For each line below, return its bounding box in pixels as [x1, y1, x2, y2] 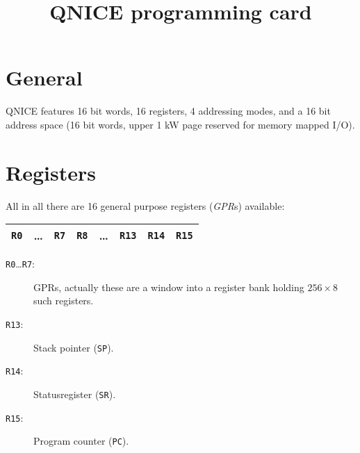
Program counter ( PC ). [33, 434, 129, 448]
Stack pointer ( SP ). [33, 340, 114, 354]
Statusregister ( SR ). [33, 387, 116, 402]
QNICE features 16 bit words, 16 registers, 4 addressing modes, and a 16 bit [6, 104, 331, 118]
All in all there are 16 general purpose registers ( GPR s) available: [6, 198, 285, 213]
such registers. [33, 293, 94, 308]
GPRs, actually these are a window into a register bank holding [33, 279, 304, 294]
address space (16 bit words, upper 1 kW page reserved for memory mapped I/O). [6, 117, 355, 131]
